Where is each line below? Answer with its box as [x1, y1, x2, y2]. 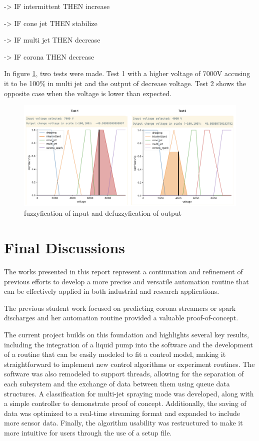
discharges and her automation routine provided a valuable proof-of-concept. [4, 312, 238, 323]
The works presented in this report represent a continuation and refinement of [4, 266, 243, 277]
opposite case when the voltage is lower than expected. [4, 88, 172, 98]
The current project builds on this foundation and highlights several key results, [4, 329, 249, 340]
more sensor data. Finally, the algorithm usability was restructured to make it [4, 417, 243, 428]
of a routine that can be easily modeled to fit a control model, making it [4, 349, 226, 359]
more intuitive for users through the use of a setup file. [4, 427, 172, 438]
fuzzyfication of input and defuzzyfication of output [24, 208, 182, 218]
